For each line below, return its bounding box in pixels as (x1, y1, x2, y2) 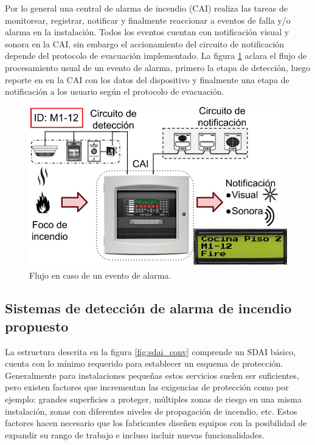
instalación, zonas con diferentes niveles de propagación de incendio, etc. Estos (5, 404, 297, 417)
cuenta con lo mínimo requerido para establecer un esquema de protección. (5, 357, 283, 370)
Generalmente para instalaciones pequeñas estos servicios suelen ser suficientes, (5, 369, 299, 381)
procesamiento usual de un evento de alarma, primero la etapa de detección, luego (5, 61, 311, 73)
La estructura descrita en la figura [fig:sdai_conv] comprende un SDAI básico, (5, 345, 296, 358)
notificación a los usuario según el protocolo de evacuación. (5, 85, 224, 98)
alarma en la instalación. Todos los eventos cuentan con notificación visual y (5, 25, 289, 38)
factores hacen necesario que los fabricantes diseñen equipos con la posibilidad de (5, 416, 307, 429)
